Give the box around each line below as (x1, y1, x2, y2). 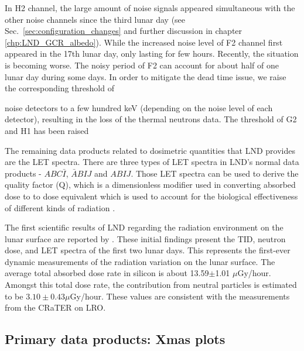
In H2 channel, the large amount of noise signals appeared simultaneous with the (5, 2, 295, 13)
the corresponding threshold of (5, 82, 114, 94)
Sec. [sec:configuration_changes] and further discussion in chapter (5, 25, 242, 37)
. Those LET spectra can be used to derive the (131, 167, 299, 179)
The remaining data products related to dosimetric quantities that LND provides (5, 144, 295, 156)
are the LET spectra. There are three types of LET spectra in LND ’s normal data (5, 156, 299, 168)
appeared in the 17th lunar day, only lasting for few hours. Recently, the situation (5, 47, 299, 60)
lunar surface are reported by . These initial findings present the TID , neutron (5, 232, 286, 245)
